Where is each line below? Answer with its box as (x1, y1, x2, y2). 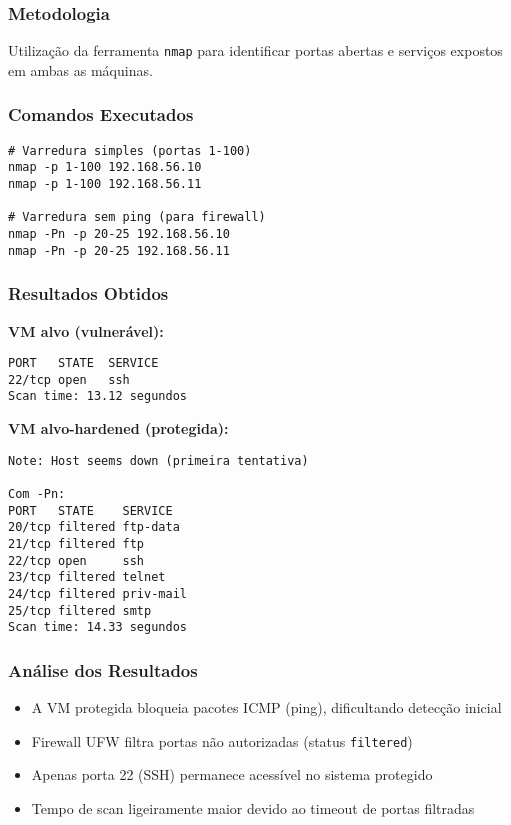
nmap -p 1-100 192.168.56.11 (8, 177, 202, 191)
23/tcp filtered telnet (8, 570, 166, 585)
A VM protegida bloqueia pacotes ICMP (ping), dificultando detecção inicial (31, 697, 502, 718)
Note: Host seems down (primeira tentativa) (8, 453, 309, 468)
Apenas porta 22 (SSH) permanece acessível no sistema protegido (31, 764, 433, 785)
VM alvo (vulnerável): (8, 320, 164, 341)
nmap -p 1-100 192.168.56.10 (8, 160, 202, 175)
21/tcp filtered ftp (8, 536, 145, 551)
